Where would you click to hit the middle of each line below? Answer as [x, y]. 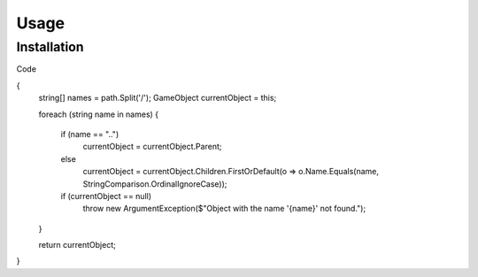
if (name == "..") [90, 134]
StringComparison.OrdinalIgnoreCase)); [155, 184]
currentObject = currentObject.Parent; [152, 147]
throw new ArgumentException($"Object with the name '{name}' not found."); [224, 209]
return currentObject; [77, 245]
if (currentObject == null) [106, 196]
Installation [50, 47]
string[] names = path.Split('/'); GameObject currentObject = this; [158, 98]
